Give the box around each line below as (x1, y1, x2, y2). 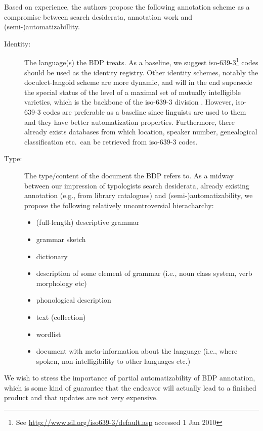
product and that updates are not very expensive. (4, 392, 158, 403)
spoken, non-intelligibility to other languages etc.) (36, 355, 191, 366)
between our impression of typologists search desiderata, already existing (24, 180, 249, 190)
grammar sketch (36, 233, 86, 244)
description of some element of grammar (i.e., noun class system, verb (36, 268, 252, 278)
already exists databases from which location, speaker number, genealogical (24, 126, 257, 137)
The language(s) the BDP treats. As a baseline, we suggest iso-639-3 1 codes (24, 56, 258, 68)
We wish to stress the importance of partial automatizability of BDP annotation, (4, 372, 255, 383)
